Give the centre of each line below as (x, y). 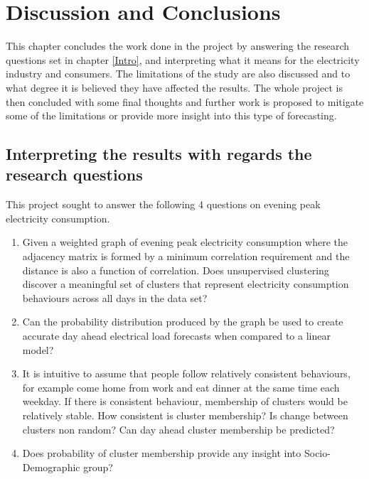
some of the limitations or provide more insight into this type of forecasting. (171, 115)
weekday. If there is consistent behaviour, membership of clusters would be (185, 401)
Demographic (51, 467)
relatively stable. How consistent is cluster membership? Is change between (185, 415)
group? (98, 467)
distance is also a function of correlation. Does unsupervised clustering (176, 270)
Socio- (317, 453)
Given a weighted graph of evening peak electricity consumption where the (185, 242)
